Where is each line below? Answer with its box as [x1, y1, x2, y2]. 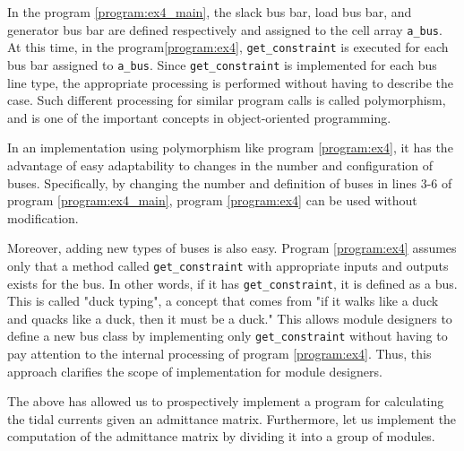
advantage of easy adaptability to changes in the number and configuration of [7, 155, 434, 174]
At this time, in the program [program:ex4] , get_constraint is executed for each [7, 38, 449, 56]
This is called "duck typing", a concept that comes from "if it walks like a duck [7, 291, 439, 310]
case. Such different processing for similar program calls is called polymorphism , [7, 91, 446, 109]
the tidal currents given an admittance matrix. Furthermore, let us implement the [7, 409, 457, 428]
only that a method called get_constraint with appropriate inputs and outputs [7, 256, 449, 274]
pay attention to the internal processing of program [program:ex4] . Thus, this [7, 344, 432, 363]
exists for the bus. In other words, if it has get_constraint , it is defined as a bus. [7, 273, 458, 292]
